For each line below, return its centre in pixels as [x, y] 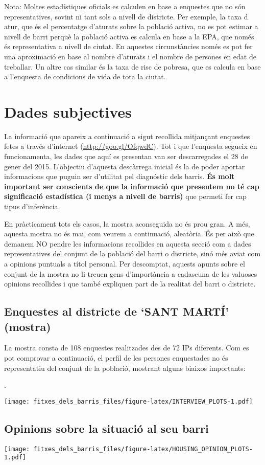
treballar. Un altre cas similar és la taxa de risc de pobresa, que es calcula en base [132, 66]
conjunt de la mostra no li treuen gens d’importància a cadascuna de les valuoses [131, 273]
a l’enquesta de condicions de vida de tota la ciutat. [85, 76]
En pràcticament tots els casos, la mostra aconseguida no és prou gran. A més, [127, 223]
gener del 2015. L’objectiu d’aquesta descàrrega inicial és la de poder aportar [125, 166]
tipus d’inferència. [32, 206]
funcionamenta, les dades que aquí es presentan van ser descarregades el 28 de [126, 156]
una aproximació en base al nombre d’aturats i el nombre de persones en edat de [130, 56]
